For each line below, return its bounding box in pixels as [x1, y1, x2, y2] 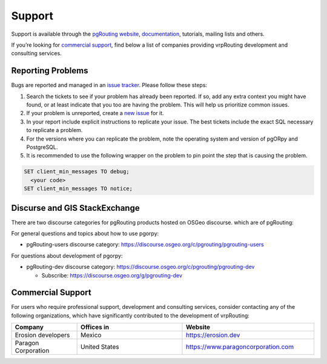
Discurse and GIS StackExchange [11, 203, 140, 213]
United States [81, 343, 119, 351]
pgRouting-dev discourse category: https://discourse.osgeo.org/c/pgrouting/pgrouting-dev [26, 263, 255, 271]
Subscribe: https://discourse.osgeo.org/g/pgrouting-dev [41, 271, 183, 279]
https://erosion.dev [185, 331, 240, 339]
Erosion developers [15, 331, 70, 339]
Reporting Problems [11, 65, 88, 76]
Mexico [81, 331, 102, 339]
